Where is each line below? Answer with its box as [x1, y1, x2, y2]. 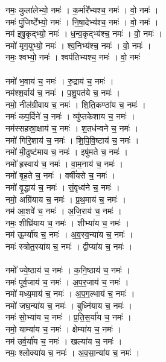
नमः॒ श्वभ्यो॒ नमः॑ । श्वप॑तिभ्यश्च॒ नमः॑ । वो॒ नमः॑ [5, 51, 141, 63]
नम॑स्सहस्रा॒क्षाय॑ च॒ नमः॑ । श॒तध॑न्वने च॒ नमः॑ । [5, 121, 139, 134]
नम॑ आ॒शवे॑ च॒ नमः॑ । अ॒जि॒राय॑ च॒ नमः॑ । [5, 205, 122, 217]
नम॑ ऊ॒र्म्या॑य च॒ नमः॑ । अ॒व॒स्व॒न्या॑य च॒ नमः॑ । [5, 228, 133, 241]
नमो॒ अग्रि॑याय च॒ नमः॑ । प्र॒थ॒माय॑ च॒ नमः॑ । [5, 192, 126, 205]
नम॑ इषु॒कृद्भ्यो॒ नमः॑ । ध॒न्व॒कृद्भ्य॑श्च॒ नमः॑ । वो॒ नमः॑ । [5, 27, 162, 40]
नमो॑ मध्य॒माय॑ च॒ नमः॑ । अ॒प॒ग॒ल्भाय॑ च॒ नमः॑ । [5, 287, 135, 300]
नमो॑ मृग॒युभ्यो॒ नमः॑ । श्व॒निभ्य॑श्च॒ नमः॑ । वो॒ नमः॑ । [5, 39, 152, 51]
